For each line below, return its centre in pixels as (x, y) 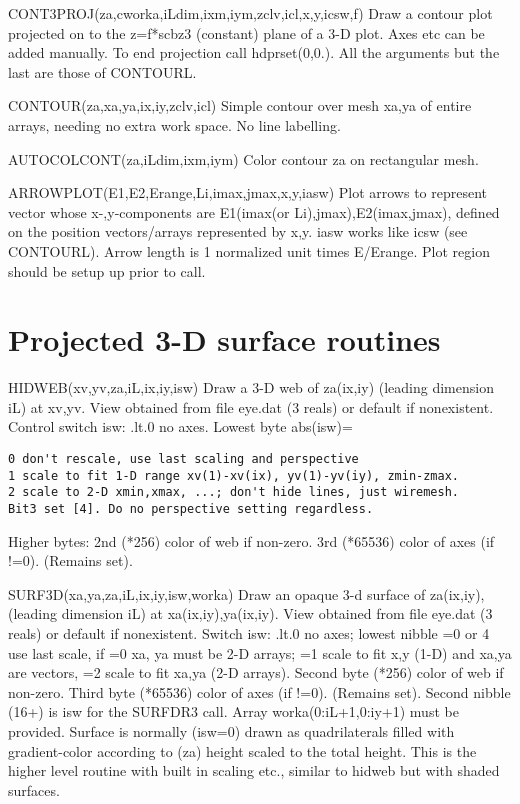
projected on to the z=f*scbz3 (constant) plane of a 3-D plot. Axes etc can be (246, 32)
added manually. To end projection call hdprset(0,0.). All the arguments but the (254, 52)
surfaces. (34, 789)
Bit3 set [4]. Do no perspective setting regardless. (191, 509)
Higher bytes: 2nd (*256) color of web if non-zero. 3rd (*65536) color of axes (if (251, 540)
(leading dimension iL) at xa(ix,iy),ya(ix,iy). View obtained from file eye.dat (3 (250, 613)
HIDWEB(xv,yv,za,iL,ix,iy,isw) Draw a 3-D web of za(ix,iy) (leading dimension (251, 387)
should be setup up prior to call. (107, 270)
